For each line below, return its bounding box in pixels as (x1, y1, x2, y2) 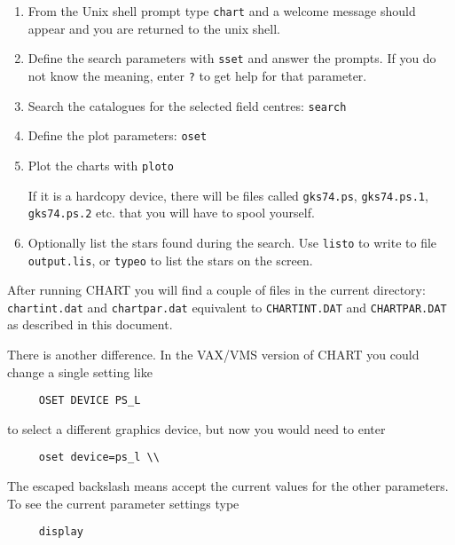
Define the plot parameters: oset (27, 126, 208, 145)
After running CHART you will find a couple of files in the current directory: (7, 280, 426, 299)
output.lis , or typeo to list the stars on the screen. (27, 250, 313, 269)
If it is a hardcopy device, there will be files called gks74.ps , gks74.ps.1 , (27, 186, 428, 204)
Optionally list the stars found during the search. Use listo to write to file (27, 233, 437, 251)
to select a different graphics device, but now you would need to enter (7, 419, 386, 438)
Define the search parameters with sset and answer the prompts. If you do (27, 49, 436, 67)
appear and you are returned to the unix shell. (27, 19, 280, 37)
